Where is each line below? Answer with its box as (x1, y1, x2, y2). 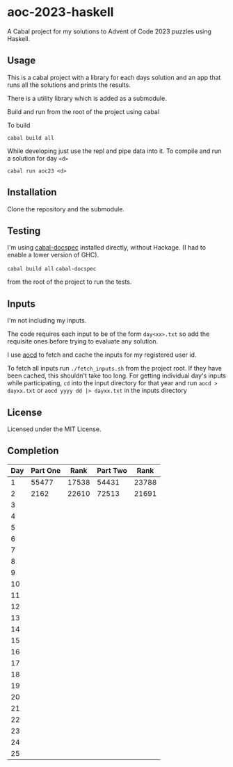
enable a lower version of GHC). (7, 251, 99, 259)
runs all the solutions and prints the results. (7, 81, 131, 89)
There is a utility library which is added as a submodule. (7, 94, 167, 102)
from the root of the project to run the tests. (7, 277, 132, 286)
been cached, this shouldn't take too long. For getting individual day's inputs (7, 371, 227, 380)
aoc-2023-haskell (7, 4, 114, 20)
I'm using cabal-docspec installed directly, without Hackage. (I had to (7, 243, 207, 252)
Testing (7, 225, 41, 236)
